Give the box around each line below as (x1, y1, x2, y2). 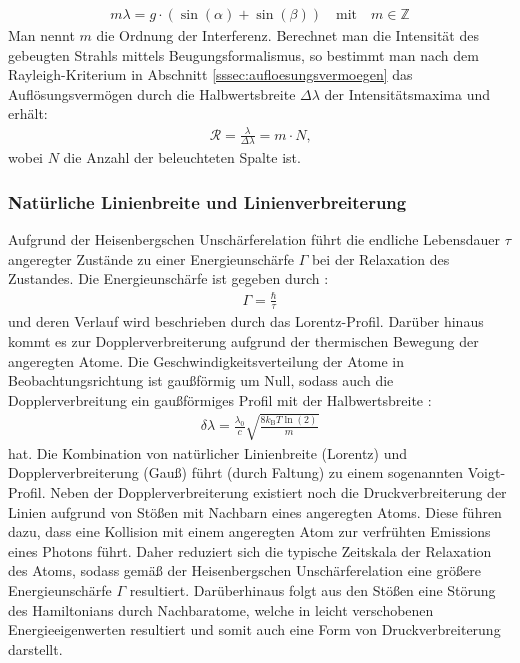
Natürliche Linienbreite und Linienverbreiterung (8, 189, 407, 214)
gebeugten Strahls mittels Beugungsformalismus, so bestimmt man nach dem (8, 44, 479, 65)
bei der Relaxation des (311, 248, 450, 269)
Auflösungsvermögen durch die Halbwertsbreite (8, 83, 296, 104)
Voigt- (467, 462, 506, 483)
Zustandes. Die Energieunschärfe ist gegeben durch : (8, 268, 329, 289)
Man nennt (8, 25, 75, 46)
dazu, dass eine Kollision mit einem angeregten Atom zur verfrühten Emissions (8, 521, 491, 542)
